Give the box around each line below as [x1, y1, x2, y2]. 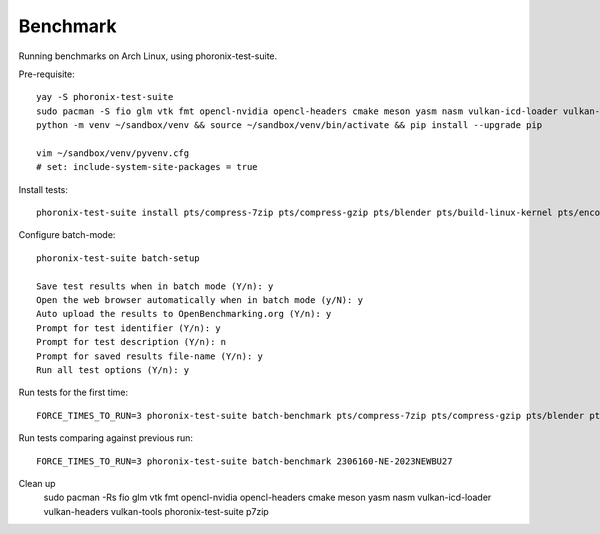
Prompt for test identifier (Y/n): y [36, 322, 222, 334]
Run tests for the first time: [18, 386, 129, 399]
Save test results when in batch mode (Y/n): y [36, 280, 274, 292]
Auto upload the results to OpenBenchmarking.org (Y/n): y [36, 308, 332, 320]
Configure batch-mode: [18, 229, 116, 241]
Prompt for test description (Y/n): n [36, 336, 227, 348]
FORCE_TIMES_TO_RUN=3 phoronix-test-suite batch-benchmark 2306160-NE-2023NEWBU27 [36, 455, 453, 467]
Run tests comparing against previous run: [18, 432, 194, 444]
